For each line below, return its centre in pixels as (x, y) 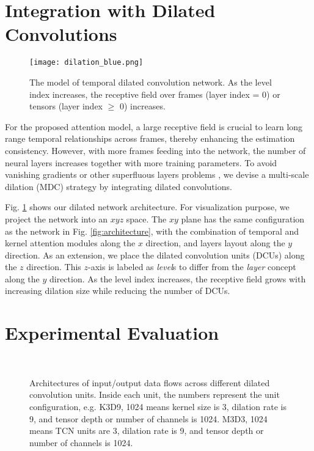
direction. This (54, 267)
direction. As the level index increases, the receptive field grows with (177, 278)
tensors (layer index (66, 106)
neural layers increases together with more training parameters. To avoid (141, 162)
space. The (146, 218)
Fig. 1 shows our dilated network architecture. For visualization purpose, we (147, 207)
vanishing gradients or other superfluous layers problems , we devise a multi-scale (157, 174)
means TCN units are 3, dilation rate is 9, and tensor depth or (147, 431)
